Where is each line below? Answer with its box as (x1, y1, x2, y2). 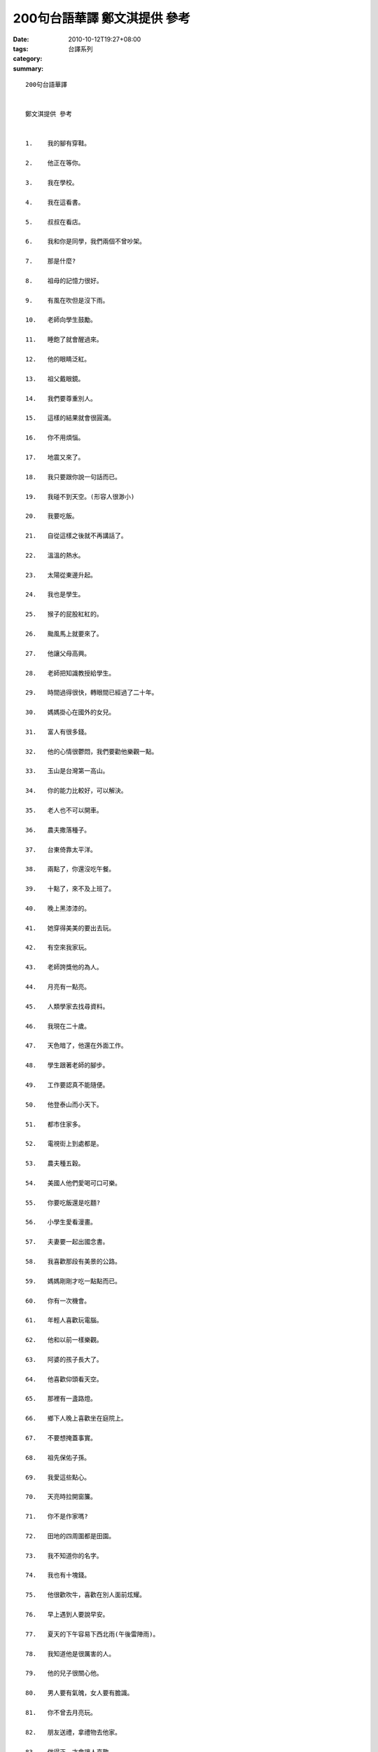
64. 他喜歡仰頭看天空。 (25, 1375, 103, 1383)
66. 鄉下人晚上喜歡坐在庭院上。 (25, 1414, 127, 1423)
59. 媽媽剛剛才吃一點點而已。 (25, 1277, 122, 1285)
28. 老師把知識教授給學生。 (25, 669, 115, 677)
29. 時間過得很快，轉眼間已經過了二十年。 (25, 689, 158, 697)
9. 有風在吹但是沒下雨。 (25, 296, 109, 304)
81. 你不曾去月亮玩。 (25, 1709, 97, 1716)
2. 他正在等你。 (25, 159, 85, 167)
